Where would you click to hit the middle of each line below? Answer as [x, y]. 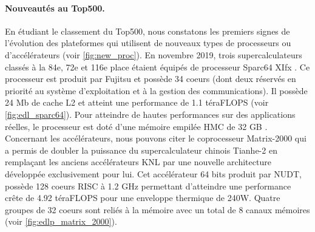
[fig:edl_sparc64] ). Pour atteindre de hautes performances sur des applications [150, 114]
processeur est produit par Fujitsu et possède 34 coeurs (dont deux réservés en [151, 79]
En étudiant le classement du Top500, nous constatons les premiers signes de [147, 31]
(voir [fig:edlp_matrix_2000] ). [61, 221]
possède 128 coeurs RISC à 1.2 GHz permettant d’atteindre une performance [148, 186]
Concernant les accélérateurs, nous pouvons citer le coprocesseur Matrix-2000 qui [156, 138]
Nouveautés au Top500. [55, 8]
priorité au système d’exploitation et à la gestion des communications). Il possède [156, 90]
